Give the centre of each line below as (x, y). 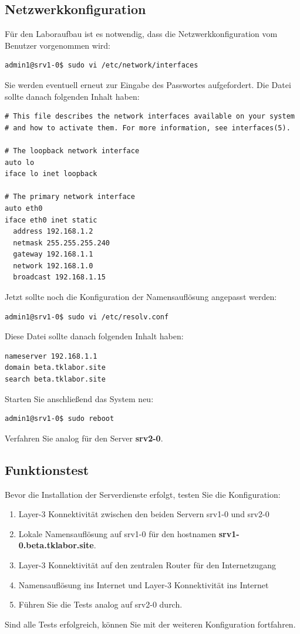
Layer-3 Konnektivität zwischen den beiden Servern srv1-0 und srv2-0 (144, 514)
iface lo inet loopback (51, 174)
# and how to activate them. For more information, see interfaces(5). (148, 128)
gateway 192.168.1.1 (53, 254)
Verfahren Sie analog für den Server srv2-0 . (84, 438)
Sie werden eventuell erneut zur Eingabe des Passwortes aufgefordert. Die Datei (148, 84)
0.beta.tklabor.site (56, 545)
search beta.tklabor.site (55, 380)
